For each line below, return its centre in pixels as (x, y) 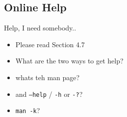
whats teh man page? (48, 77)
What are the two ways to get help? (69, 61)
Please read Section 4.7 (50, 44)
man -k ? (28, 110)
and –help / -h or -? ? (49, 94)
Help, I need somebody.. (40, 28)
